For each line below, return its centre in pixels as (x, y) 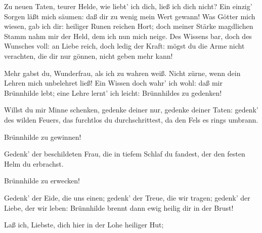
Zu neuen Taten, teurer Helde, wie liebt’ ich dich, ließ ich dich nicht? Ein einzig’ (128, 6)
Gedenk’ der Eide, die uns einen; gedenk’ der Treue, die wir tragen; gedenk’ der (127, 197)
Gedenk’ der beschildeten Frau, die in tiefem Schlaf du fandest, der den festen (125, 154)
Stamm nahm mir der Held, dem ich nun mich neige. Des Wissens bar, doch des (128, 36)
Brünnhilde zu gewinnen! (43, 137)
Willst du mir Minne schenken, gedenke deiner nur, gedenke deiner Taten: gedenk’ (131, 110)
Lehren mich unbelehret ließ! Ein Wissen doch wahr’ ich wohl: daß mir (113, 83)
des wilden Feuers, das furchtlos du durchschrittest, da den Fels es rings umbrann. (131, 119)
